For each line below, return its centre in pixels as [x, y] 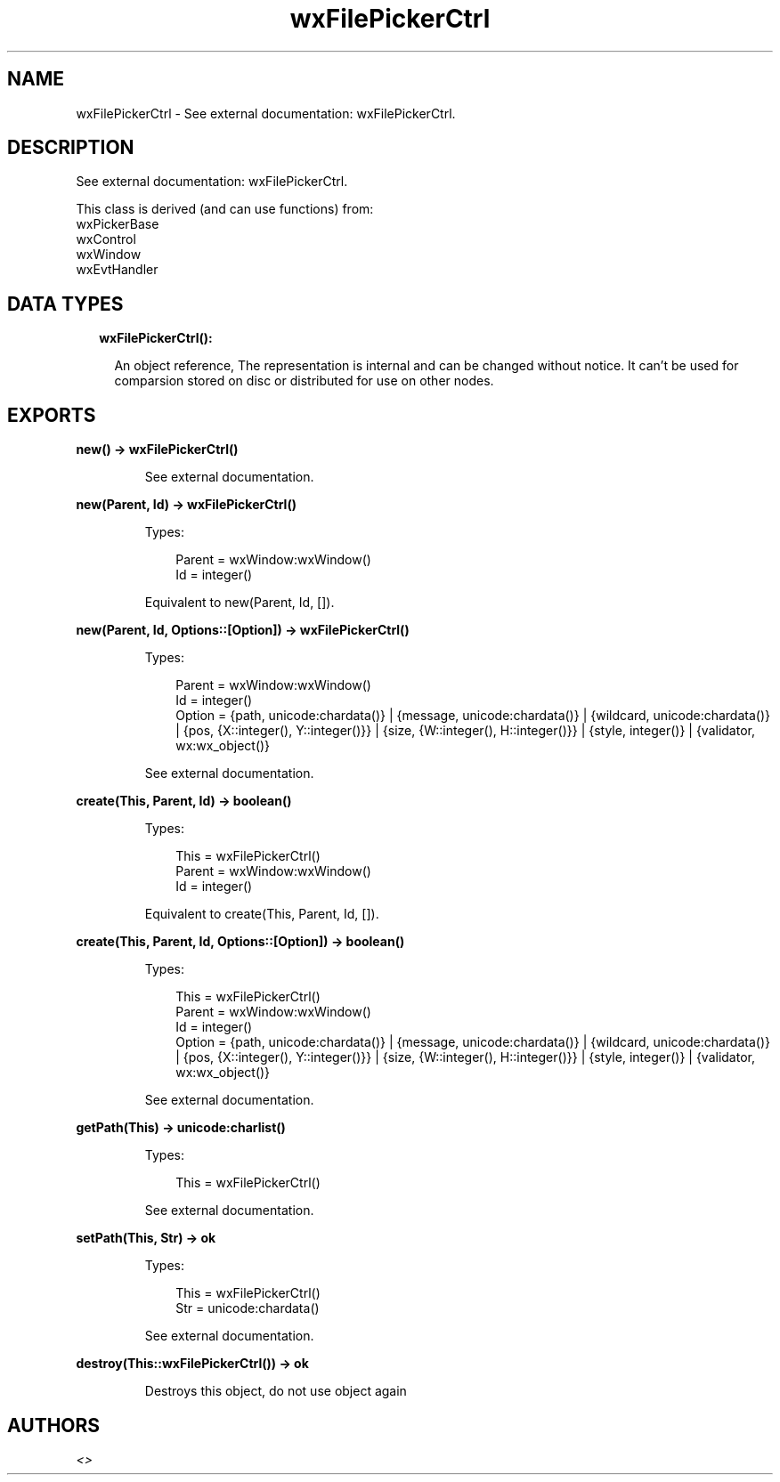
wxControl [106, 239]
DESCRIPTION [71, 148]
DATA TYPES [65, 304]
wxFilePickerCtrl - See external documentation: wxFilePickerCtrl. [266, 113]
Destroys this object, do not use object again [276, 1391]
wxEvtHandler [117, 270]
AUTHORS [54, 1425]
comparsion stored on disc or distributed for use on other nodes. [304, 381]
